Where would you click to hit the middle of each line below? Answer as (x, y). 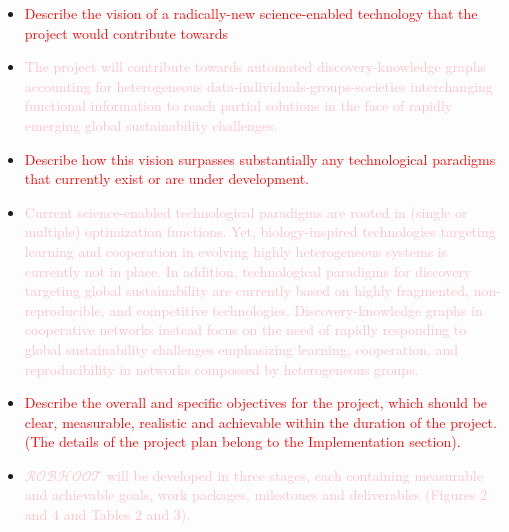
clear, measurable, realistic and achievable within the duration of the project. (260, 421)
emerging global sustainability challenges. (151, 124)
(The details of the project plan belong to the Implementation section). (242, 441)
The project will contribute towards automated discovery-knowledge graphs (255, 66)
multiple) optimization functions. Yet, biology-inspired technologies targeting (260, 231)
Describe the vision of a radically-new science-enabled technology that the (251, 13)
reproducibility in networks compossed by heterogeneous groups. (221, 368)
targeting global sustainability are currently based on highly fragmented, (247, 290)
